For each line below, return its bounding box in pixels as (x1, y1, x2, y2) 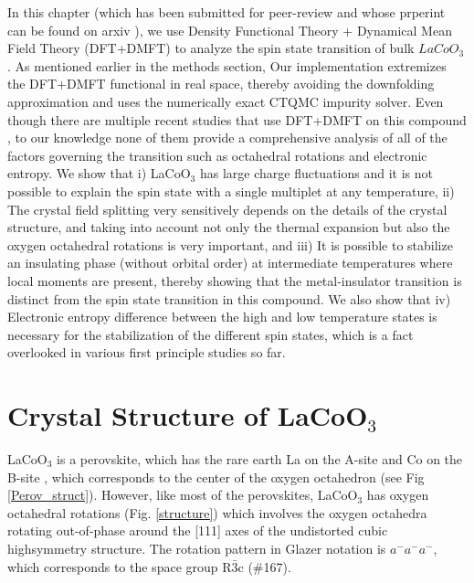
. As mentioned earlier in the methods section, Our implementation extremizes (7, 56, 447, 75)
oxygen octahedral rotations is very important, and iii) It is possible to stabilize (7, 235, 453, 254)
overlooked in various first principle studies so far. (7, 343, 286, 362)
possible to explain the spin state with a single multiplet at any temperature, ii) (7, 181, 455, 200)
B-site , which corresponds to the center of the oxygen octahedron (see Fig (7, 467, 425, 486)
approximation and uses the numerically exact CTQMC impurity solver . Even (7, 91, 444, 111)
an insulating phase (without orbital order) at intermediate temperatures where (7, 253, 453, 272)
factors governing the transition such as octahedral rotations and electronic (7, 145, 427, 164)
